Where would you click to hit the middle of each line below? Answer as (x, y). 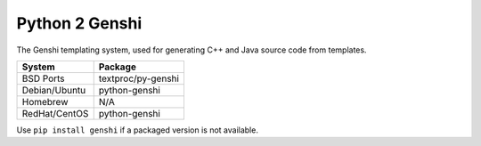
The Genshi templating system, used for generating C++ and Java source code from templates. (192, 50)
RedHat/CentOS (55, 113)
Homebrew (45, 101)
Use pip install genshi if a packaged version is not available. (137, 130)
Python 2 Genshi (79, 23)
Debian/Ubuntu (54, 90)
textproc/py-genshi (139, 78)
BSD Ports (44, 78)
